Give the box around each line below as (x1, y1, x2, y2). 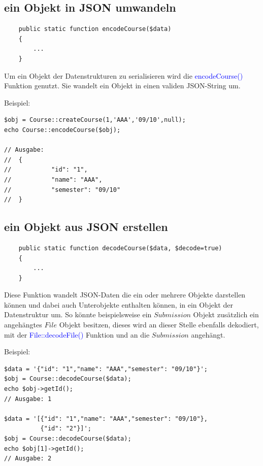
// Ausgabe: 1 (4, 395, 52, 403)
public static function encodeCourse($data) (18, 25, 172, 33)
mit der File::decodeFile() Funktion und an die (4, 329, 150, 340)
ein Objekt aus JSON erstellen (4, 219, 168, 235)
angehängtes (4, 319, 42, 330)
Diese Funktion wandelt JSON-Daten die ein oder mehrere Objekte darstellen (4, 289, 246, 300)
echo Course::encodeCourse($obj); (4, 126, 121, 134)
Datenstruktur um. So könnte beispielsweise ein (4, 309, 152, 320)
